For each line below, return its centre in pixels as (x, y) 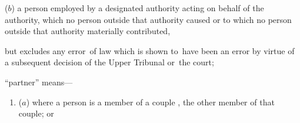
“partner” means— (39, 82)
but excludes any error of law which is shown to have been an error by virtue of (150, 50)
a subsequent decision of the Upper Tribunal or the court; (109, 62)
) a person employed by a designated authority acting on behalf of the (138, 8)
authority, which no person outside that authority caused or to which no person (148, 19)
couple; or (36, 113)
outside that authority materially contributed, (88, 31)
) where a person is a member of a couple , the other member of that (150, 102)
